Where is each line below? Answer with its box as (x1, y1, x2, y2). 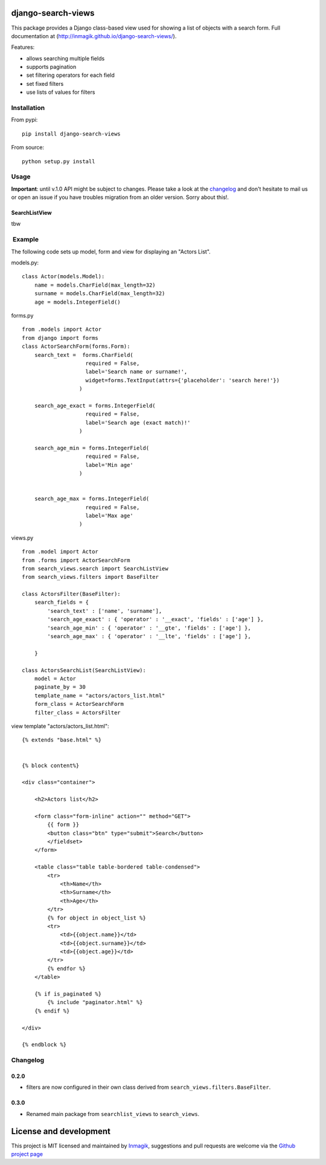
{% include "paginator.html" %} (47, 999, 143, 1006)
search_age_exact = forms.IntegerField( (34, 402, 156, 409)
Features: (11, 44, 35, 51)
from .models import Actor (22, 326, 102, 333)
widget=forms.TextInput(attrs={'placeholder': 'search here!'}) (85, 377, 280, 383)
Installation (11, 103, 45, 112)
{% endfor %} (47, 965, 86, 972)
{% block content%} (22, 762, 80, 769)
